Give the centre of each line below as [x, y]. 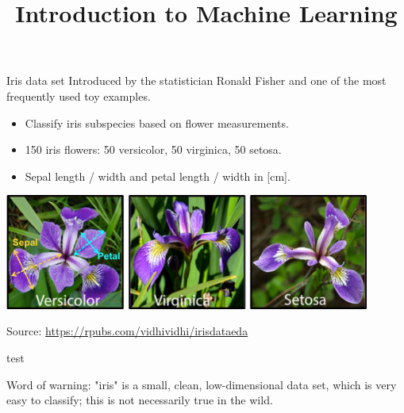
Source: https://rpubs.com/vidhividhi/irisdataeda [127, 331]
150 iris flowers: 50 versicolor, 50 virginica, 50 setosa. [153, 149]
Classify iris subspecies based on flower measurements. [157, 122]
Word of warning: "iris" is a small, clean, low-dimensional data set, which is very [202, 384]
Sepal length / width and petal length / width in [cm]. [158, 176]
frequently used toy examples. [79, 96]
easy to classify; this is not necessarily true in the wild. [140, 400]
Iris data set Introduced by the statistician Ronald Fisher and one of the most [196, 80]
